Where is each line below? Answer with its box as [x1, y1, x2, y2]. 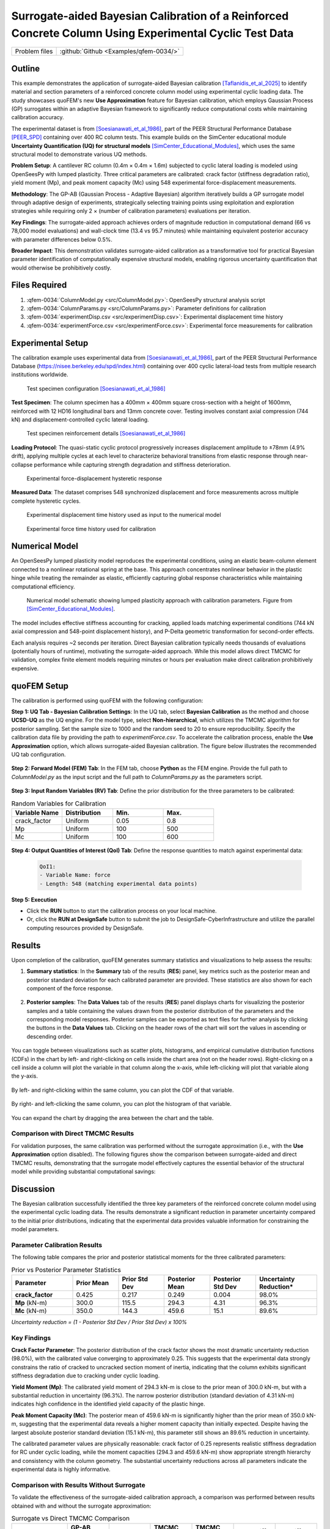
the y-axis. [11, 1072, 38, 1079]
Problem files [15, 47, 53, 56]
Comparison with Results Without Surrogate [11, 1481, 146, 1489]
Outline [11, 63, 40, 73]
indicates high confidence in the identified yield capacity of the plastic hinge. [11, 1401, 205, 1408]
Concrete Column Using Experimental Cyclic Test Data [11, 26, 294, 40]
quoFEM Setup [11, 681, 69, 691]
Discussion [11, 1183, 55, 1194]
